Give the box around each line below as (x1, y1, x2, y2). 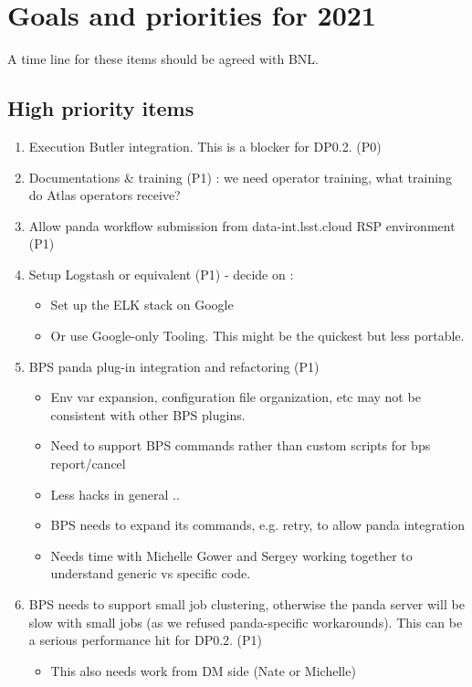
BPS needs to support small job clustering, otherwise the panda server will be (28, 595, 465, 614)
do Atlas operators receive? (28, 185, 181, 205)
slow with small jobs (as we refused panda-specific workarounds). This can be (28, 612, 463, 631)
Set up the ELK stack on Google (50, 295, 234, 314)
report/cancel (50, 454, 126, 473)
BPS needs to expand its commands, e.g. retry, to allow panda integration (50, 515, 466, 534)
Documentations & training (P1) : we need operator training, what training (28, 167, 452, 186)
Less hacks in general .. (50, 484, 180, 503)
